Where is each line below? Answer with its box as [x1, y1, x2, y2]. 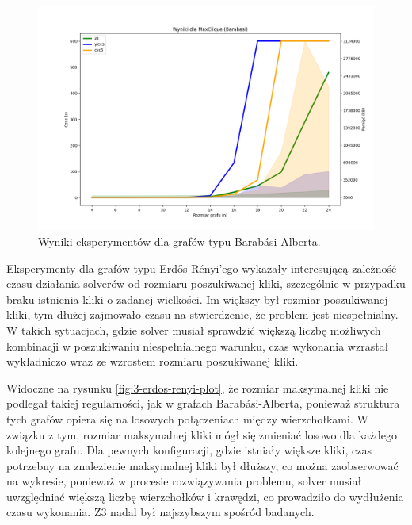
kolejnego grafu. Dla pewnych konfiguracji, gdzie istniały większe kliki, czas [6, 442, 372, 458]
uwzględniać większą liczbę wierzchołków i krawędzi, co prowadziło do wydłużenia [6, 488, 404, 504]
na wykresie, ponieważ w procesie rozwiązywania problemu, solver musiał [6, 473, 362, 489]
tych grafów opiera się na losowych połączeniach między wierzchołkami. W [6, 410, 368, 427]
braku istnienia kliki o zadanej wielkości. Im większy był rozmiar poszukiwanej [6, 290, 388, 307]
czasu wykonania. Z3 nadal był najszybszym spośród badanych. [6, 504, 315, 520]
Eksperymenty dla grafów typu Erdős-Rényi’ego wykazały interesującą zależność [6, 259, 397, 276]
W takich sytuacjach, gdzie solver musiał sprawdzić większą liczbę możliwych [6, 321, 381, 338]
